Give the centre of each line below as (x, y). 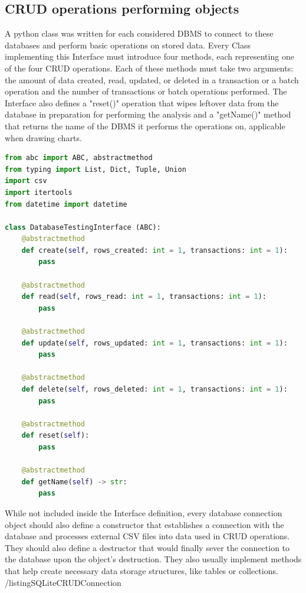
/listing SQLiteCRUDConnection (63, 582)
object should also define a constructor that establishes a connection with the (144, 524)
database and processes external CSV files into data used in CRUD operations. (147, 536)
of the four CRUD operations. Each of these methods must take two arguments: (149, 68)
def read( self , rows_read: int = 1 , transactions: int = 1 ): (144, 297)
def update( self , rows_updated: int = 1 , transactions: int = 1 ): (154, 343)
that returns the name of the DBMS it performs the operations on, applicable (145, 126)
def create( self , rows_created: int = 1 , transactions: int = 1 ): (154, 250)
